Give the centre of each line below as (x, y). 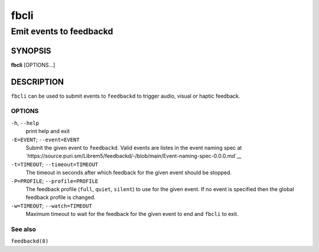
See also (24, 229)
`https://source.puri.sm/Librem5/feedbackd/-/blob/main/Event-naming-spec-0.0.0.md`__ (134, 156)
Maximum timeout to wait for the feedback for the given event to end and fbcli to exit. (132, 214)
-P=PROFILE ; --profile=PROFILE (55, 181)
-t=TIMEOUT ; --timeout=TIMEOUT (55, 164)
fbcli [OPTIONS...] (33, 64)
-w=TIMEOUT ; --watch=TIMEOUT (51, 206)
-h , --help (25, 123)
